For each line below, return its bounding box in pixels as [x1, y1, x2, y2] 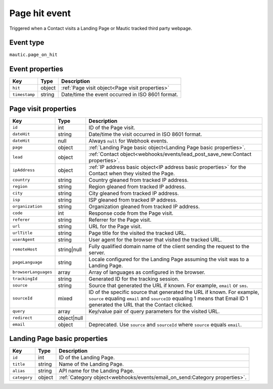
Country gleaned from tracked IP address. [88, 176, 189, 183]
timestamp [12, 91, 35, 97]
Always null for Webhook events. [88, 137, 168, 144]
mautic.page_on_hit [9, 52, 58, 58]
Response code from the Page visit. [88, 210, 174, 217]
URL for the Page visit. [88, 223, 142, 230]
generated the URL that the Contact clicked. [88, 301, 193, 308]
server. [88, 249, 106, 256]
